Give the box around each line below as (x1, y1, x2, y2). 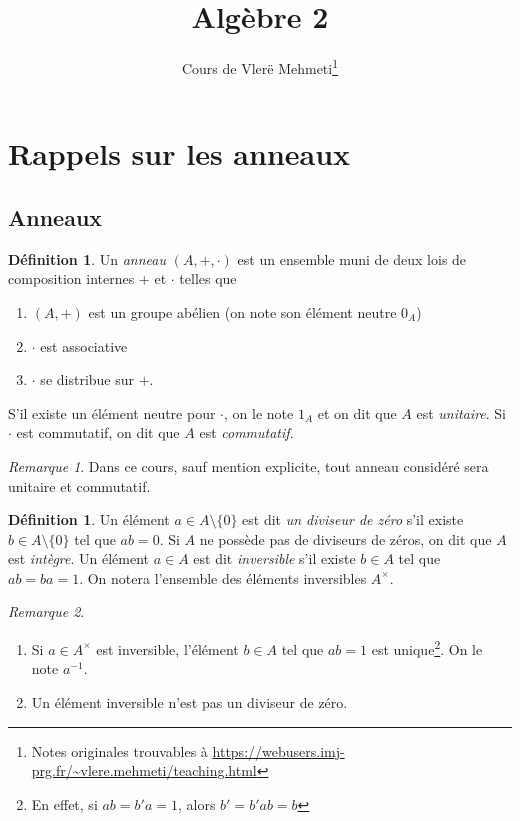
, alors (177, 793, 216, 814)
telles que (179, 268, 237, 289)
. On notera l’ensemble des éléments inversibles (79, 567, 367, 588)
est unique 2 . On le (371, 636, 483, 659)
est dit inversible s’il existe (193, 548, 356, 569)
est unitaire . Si (416, 402, 506, 423)
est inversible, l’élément (96, 638, 239, 659)
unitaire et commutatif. (8, 475, 151, 496)
